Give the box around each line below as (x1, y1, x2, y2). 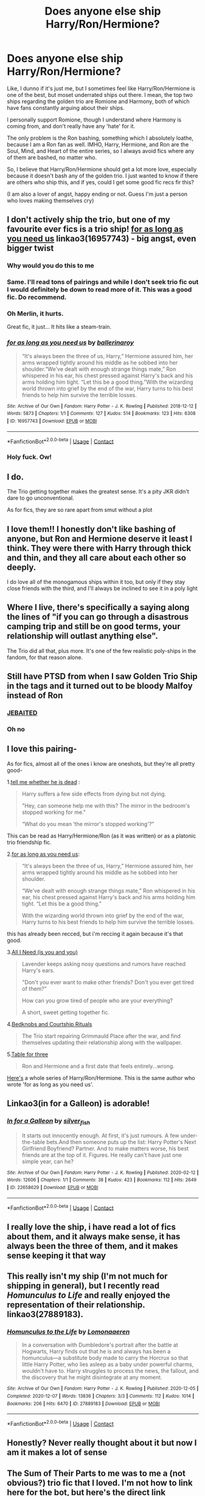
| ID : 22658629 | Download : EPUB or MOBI (7, 1185, 99, 1191)
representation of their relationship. (7, 1300, 145, 1310)
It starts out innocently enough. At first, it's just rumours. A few (21, 1132, 179, 1139)
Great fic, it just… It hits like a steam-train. (7, 323, 112, 331)
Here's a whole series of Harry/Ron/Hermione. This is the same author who (7, 1074, 195, 1081)
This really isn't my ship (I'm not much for (7, 1271, 168, 1282)
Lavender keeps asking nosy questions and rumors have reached (21, 960, 186, 968)
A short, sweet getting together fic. (21, 1009, 110, 1016)
